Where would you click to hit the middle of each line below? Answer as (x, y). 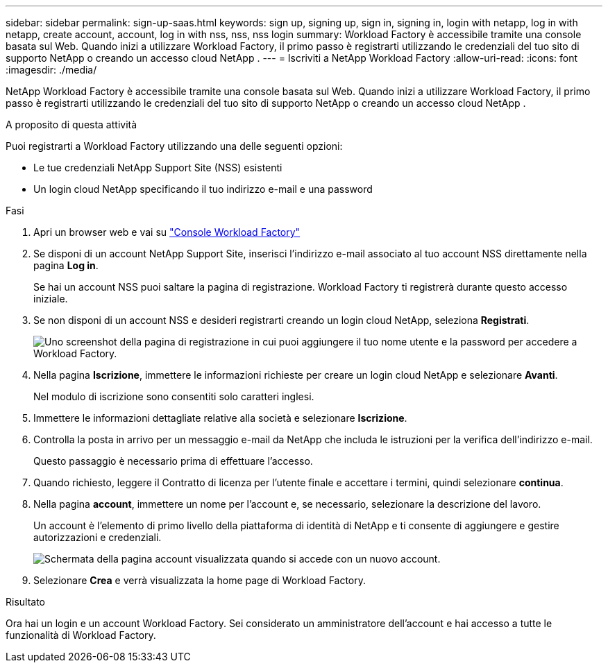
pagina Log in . (66, 265)
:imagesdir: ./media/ (51, 70)
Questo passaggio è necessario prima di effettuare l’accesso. (173, 461)
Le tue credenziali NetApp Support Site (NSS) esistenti (158, 168)
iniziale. (51, 299)
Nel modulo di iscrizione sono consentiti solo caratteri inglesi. (174, 396)
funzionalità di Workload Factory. (81, 635)
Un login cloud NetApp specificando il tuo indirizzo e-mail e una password (203, 189)
